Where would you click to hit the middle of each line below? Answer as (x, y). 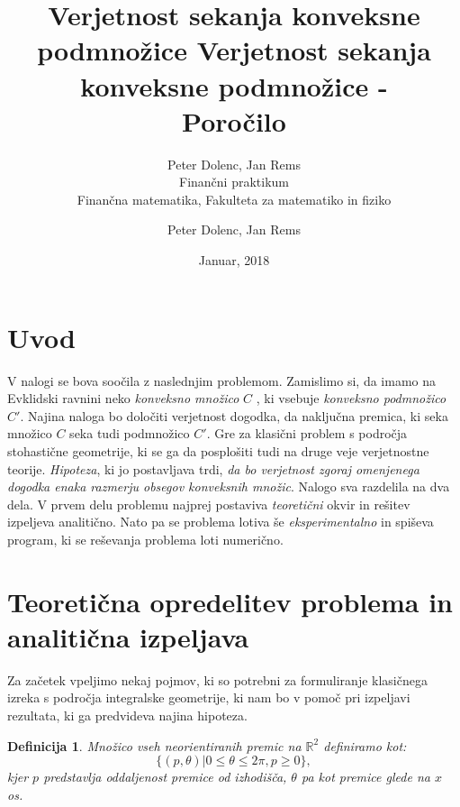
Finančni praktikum (234, 182)
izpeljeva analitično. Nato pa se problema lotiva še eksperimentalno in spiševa (221, 522)
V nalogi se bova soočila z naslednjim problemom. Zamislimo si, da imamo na (221, 380)
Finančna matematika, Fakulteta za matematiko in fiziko (234, 199)
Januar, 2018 (234, 260)
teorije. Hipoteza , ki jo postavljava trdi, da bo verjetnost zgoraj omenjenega (213, 468)
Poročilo (234, 120)
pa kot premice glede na (365, 777)
